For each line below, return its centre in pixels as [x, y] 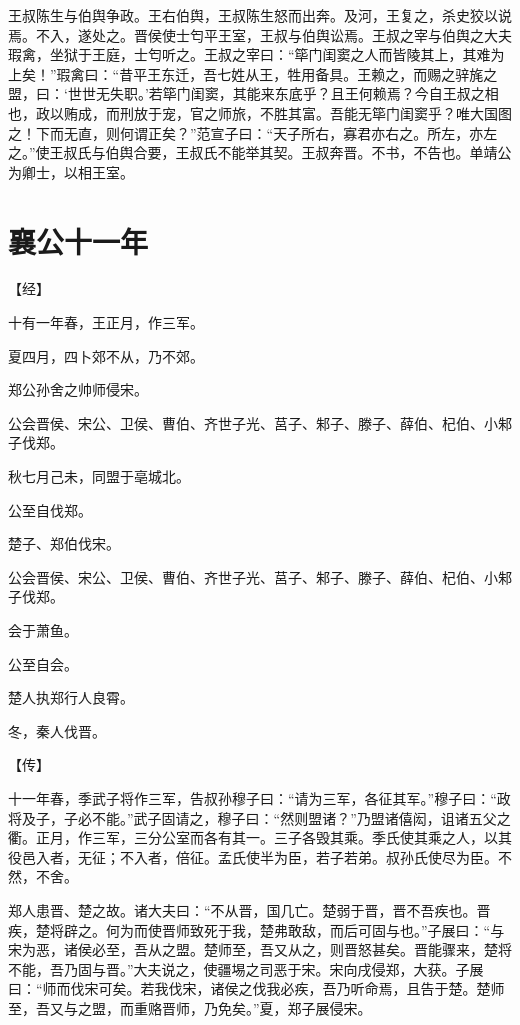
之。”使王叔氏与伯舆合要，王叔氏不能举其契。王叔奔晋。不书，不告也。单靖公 [260, 152]
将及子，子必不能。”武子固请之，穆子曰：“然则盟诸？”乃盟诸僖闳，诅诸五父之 [259, 817]
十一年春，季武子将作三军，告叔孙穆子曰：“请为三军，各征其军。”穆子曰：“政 [259, 797]
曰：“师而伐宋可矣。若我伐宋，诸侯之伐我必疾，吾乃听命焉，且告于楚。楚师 [256, 988]
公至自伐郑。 [50, 509]
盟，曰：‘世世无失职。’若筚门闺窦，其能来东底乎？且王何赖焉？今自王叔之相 [253, 93]
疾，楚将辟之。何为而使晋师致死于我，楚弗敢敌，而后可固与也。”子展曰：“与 [256, 929]
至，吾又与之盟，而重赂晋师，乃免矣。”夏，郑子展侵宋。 [190, 1007]
